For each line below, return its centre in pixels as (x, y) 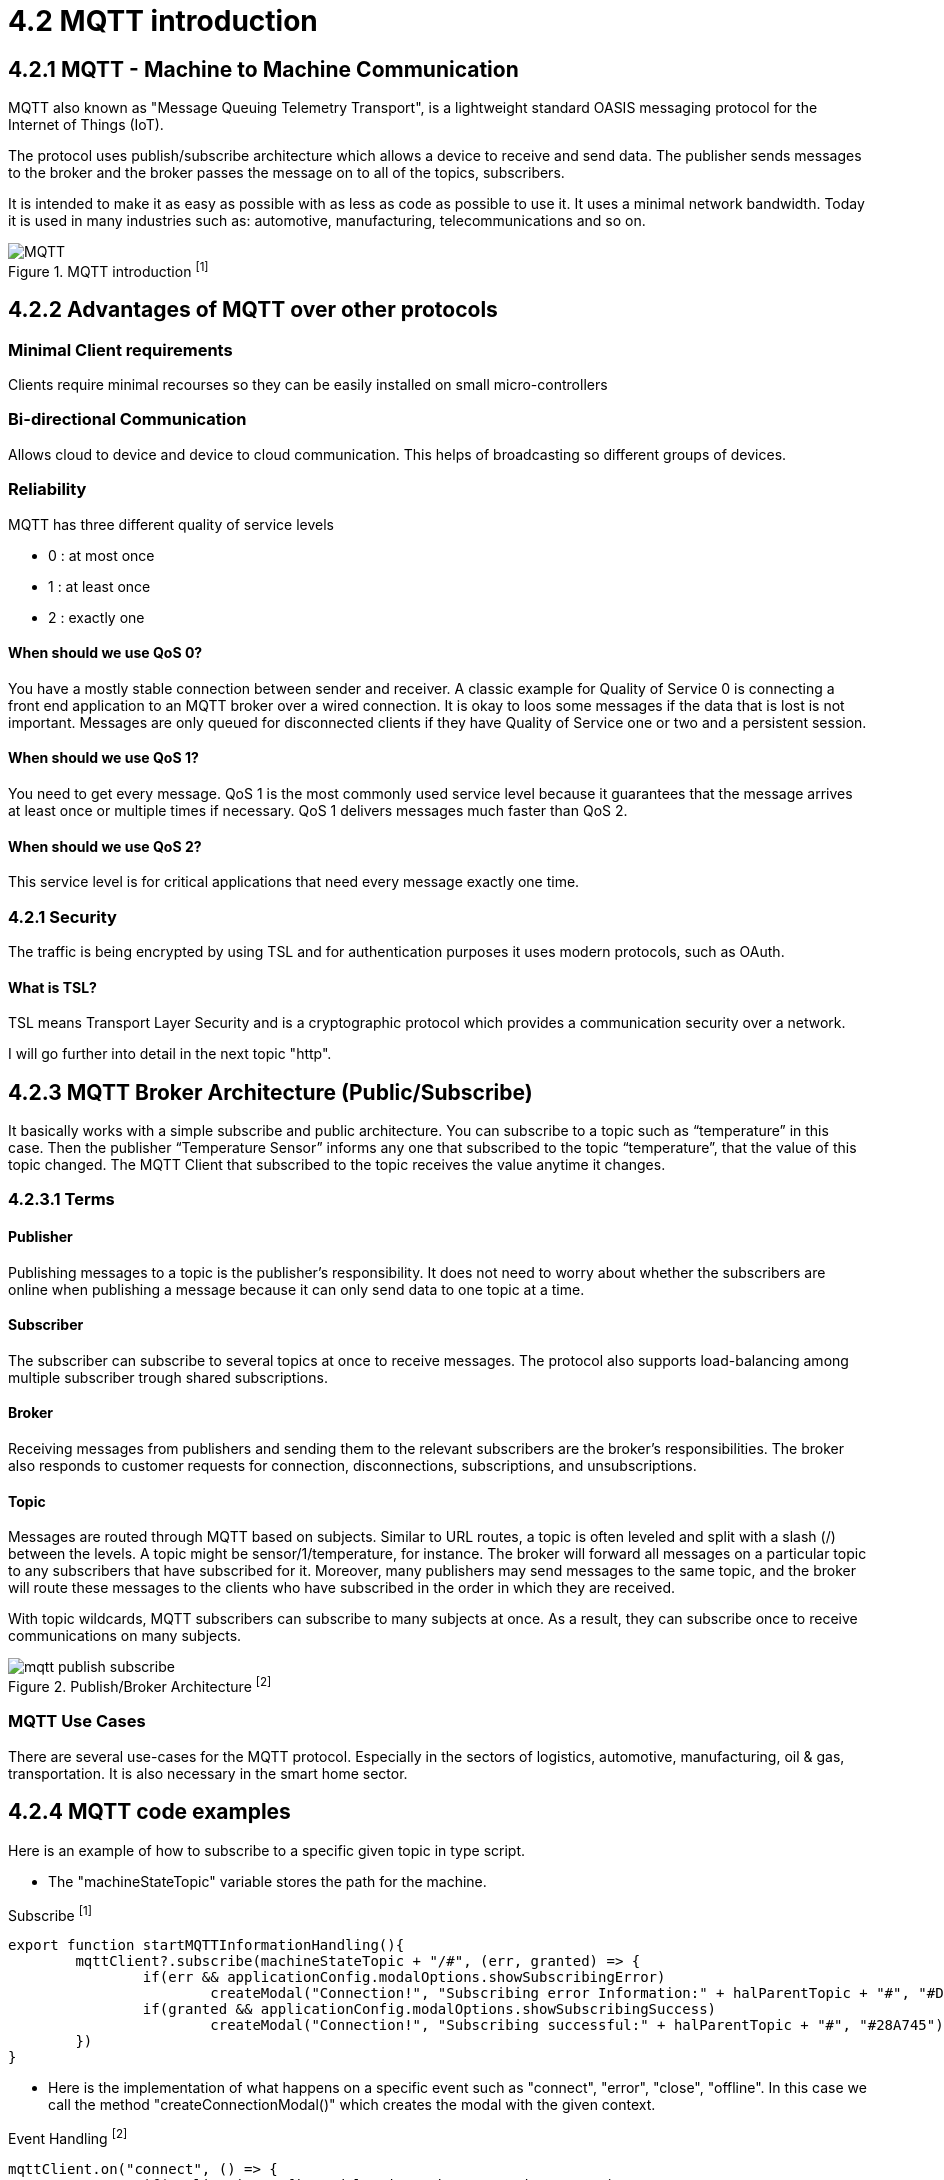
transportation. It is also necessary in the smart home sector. (208, 1773)
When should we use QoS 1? (103, 758)
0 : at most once (101, 555)
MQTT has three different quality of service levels (171, 524)
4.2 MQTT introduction (163, 21)
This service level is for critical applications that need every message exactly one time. (294, 882)
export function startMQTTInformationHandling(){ (206, 1945)
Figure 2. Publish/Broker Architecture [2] (140, 1685)
